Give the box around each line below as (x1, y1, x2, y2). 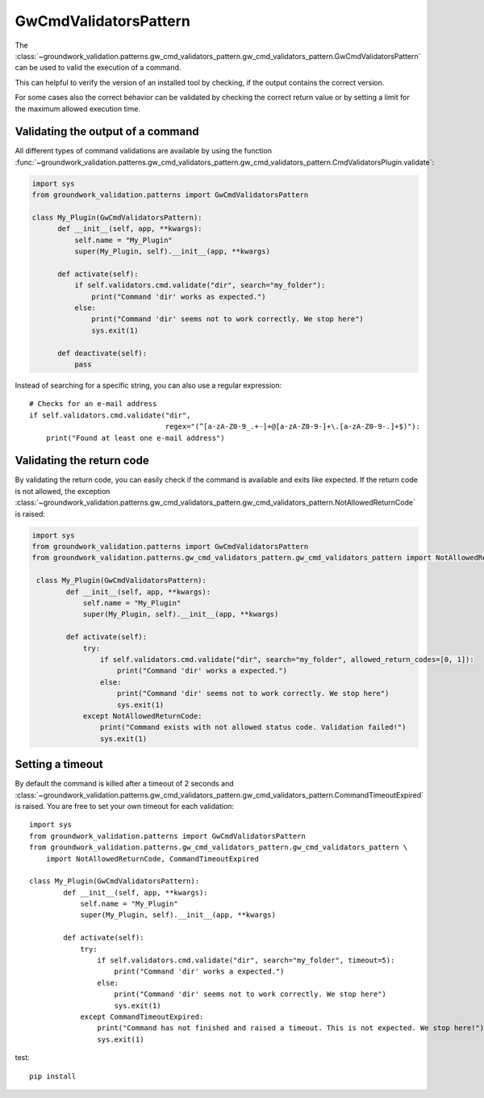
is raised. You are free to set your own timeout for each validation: (15, 801, 234, 811)
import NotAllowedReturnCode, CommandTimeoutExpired (45, 854, 260, 863)
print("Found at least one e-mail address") (45, 433, 225, 442)
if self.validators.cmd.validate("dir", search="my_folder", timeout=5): (97, 956, 395, 965)
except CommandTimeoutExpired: (80, 1012, 204, 1021)
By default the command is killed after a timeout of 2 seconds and (15, 779, 234, 789)
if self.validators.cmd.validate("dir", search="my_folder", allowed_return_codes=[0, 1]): (99, 655, 475, 664)
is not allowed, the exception (15, 486, 111, 496)
